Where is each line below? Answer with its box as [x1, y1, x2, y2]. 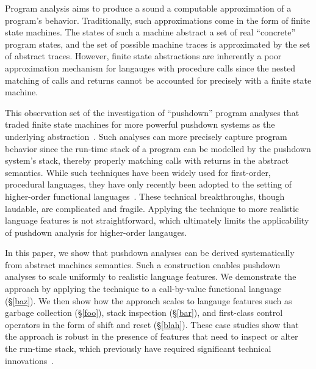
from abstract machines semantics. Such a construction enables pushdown [5, 258, 281, 271]
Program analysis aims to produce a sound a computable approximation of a [5, 2, 292, 14]
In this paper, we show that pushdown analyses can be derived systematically [5, 246, 295, 259]
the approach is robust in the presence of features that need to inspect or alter [5, 330, 298, 343]
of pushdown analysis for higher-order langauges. [5, 225, 187, 238]
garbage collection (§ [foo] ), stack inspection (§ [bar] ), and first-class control [5, 306, 283, 319]
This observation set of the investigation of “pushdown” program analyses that [5, 106, 300, 119]
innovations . [5, 354, 54, 367]
